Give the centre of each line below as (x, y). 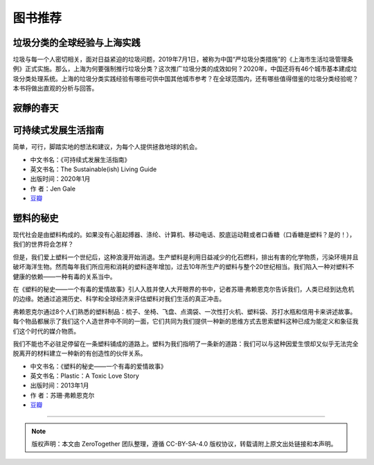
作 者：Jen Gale (53, 188)
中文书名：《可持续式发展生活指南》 (80, 159)
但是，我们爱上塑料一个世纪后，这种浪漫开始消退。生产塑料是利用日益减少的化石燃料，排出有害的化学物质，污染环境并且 (186, 257)
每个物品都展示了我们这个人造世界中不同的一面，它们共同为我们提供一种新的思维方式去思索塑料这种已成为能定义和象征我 (186, 322)
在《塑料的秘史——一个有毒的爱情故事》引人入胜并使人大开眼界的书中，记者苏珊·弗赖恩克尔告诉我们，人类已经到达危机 (184, 289)
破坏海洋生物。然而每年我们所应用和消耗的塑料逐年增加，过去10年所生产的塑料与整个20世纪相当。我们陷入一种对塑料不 (184, 267)
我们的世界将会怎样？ (43, 244)
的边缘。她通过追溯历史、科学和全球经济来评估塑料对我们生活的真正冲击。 (119, 299)
